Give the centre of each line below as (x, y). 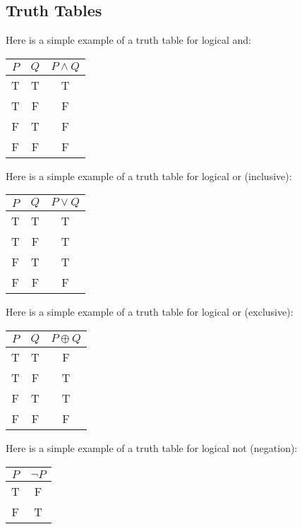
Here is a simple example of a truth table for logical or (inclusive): (149, 176)
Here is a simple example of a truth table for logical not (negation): (152, 447)
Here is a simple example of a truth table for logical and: (128, 40)
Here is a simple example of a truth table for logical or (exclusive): (150, 312)
